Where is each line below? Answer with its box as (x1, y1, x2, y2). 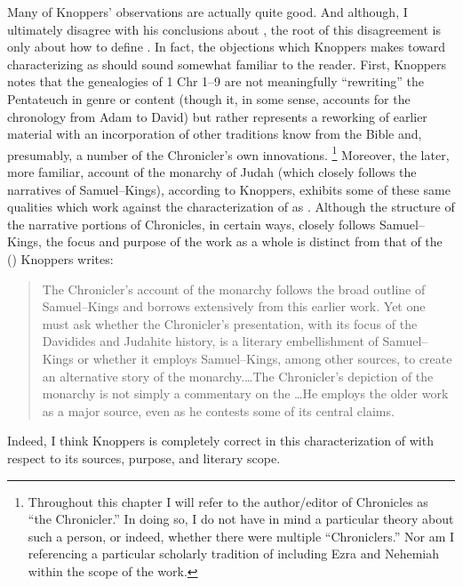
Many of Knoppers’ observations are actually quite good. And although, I (7, 3, 408, 20)
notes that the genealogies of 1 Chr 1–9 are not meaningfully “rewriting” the (7, 72, 424, 91)
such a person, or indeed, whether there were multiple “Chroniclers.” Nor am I (28, 526, 455, 545)
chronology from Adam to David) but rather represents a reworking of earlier (7, 107, 427, 125)
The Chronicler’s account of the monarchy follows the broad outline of (42, 279, 426, 298)
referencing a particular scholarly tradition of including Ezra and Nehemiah (28, 544, 440, 563)
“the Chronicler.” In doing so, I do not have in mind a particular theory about (28, 510, 454, 528)
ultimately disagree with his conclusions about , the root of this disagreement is (7, 20, 441, 38)
